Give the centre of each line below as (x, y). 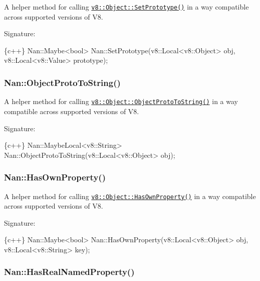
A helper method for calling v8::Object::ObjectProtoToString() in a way (121, 101)
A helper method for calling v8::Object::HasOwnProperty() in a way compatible (130, 196)
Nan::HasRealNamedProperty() (69, 272)
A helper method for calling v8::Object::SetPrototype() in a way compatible (126, 7)
